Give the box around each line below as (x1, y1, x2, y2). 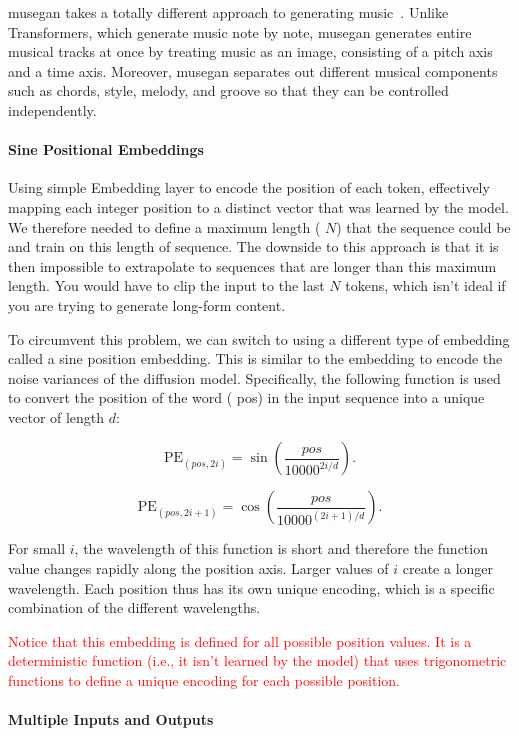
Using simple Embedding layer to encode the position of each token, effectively (8, 177, 490, 198)
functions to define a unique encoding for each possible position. (8, 670, 400, 691)
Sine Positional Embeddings (8, 139, 204, 160)
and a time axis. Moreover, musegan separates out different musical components (8, 60, 498, 81)
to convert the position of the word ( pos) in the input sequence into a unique (8, 387, 485, 408)
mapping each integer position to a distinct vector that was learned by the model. (8, 196, 509, 217)
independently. (8, 99, 97, 120)
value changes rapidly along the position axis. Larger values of (8, 558, 389, 579)
